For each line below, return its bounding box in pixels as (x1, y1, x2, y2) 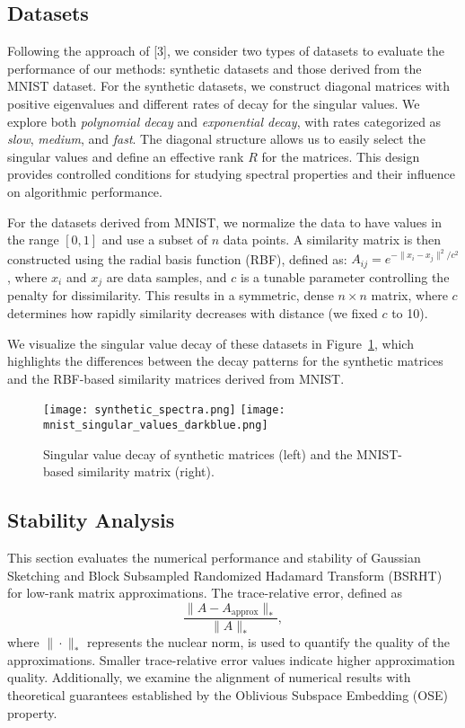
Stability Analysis (7, 506, 175, 534)
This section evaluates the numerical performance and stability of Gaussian (7, 548, 421, 567)
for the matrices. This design (261, 146, 420, 165)
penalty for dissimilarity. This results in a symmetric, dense (7, 286, 334, 305)
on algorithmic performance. (7, 182, 162, 200)
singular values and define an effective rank (7, 146, 244, 165)
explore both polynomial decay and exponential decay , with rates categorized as (7, 111, 442, 130)
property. (7, 703, 57, 722)
